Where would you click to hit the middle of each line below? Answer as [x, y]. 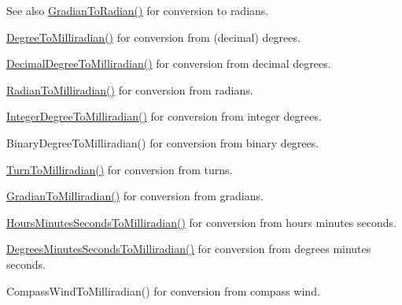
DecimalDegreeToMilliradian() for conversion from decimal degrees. [169, 63]
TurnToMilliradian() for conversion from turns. [120, 169]
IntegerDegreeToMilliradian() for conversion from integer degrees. [164, 116]
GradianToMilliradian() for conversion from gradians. [135, 196]
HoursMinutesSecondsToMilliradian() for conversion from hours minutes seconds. [201, 222]
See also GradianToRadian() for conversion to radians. [138, 10]
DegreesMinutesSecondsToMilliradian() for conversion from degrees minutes [189, 249]
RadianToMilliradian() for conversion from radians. [130, 89]
